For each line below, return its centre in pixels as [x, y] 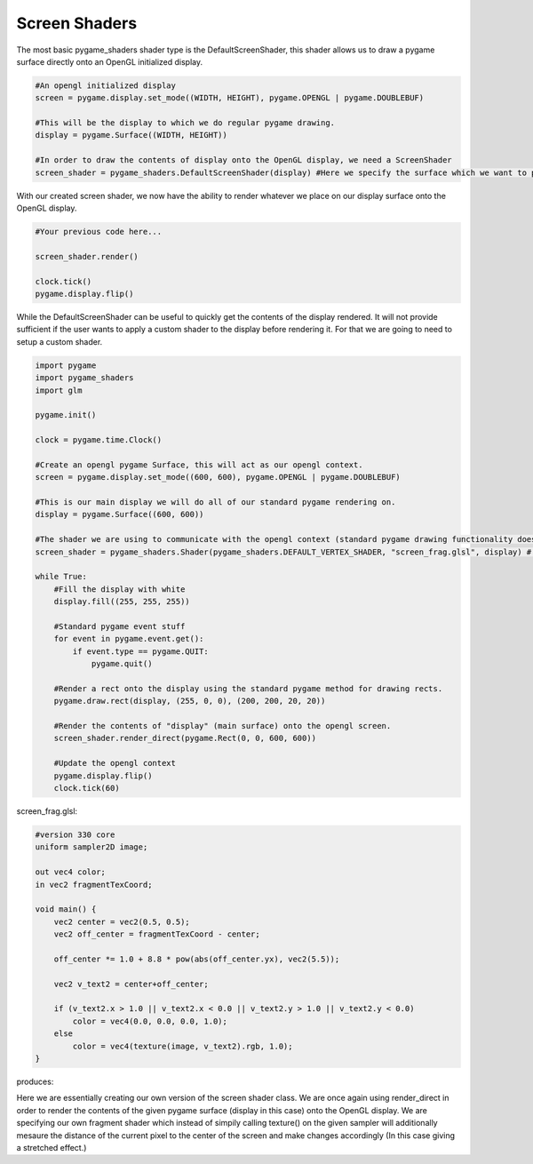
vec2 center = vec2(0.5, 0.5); [122, 921]
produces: [35, 1081]
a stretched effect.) [52, 1147]
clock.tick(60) [87, 788]
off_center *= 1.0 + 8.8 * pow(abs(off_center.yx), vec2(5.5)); [197, 959]
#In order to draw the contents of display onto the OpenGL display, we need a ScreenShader [243, 160]
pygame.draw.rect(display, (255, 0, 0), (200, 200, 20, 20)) [190, 701]
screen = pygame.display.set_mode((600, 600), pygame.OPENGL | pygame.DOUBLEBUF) [218, 477]
